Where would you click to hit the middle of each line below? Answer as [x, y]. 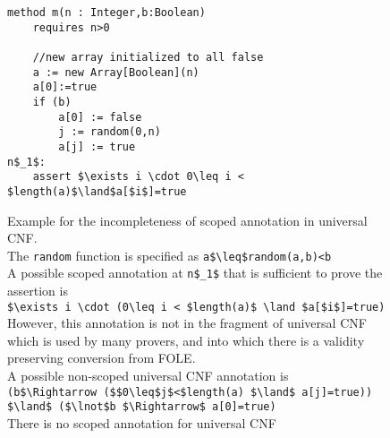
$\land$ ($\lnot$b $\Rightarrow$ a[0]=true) [142, 407]
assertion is [38, 291]
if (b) [52, 102]
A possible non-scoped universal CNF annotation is [148, 376]
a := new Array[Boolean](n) [116, 72]
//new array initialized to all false [148, 57]
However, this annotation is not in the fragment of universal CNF [187, 323]
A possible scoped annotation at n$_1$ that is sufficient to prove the [195, 273]
